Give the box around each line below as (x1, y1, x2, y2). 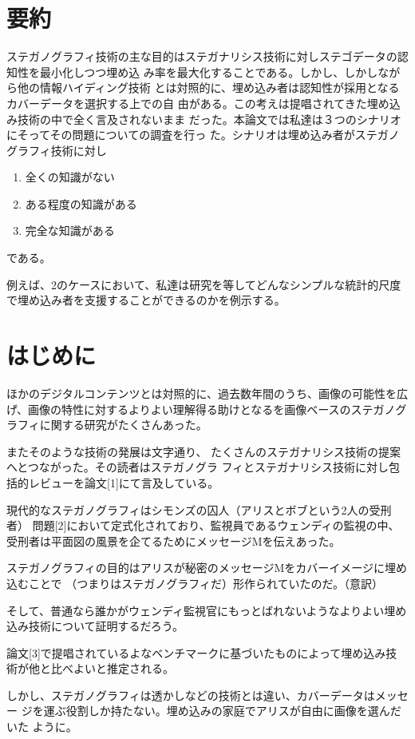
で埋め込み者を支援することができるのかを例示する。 (6, 292, 286, 308)
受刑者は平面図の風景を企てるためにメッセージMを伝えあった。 (6, 532, 341, 549)
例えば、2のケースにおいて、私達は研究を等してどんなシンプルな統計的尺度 (6, 276, 401, 292)
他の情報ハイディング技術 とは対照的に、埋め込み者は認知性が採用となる (17, 79, 400, 96)
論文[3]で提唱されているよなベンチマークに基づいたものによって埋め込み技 (6, 644, 397, 661)
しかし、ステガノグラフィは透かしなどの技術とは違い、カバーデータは (6, 686, 375, 703)
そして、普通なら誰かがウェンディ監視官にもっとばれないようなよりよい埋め (6, 602, 407, 618)
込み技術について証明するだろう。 (6, 618, 184, 634)
